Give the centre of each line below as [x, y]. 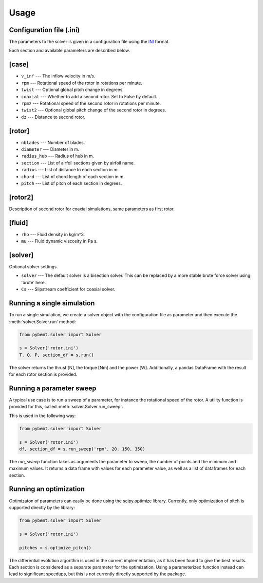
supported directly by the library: [42, 507]
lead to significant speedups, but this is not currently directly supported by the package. [97, 574]
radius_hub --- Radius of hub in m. [58, 156]
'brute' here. [34, 282]
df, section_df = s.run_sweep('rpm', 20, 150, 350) [82, 449]
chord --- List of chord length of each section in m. [73, 176]
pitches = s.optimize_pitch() [55, 548]
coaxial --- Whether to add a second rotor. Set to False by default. [89, 96]
